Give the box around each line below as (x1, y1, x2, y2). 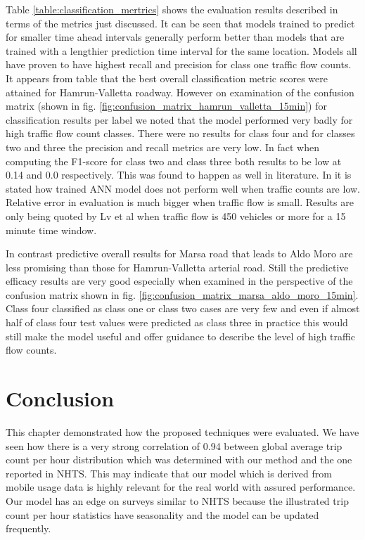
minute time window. (6, 222, 97, 237)
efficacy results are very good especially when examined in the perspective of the (6, 274, 353, 288)
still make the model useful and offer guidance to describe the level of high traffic (6, 328, 355, 343)
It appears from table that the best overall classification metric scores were (6, 70, 328, 85)
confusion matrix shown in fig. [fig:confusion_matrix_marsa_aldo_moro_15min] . (6, 287, 359, 302)
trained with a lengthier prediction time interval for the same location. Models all (6, 43, 357, 58)
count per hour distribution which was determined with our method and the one (6, 452, 352, 467)
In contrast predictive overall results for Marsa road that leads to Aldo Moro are (6, 246, 353, 261)
